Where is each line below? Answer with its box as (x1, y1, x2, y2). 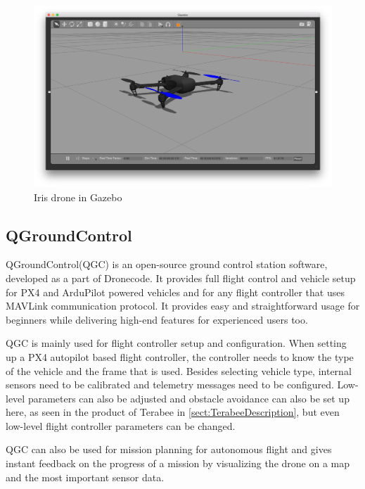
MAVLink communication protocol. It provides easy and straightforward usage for (6, 298, 360, 313)
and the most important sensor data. (6, 469, 165, 484)
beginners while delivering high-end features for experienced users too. (6, 312, 308, 326)
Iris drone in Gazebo (34, 189, 122, 204)
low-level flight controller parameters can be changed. (6, 418, 236, 433)
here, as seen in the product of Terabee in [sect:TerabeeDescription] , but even (6, 405, 340, 419)
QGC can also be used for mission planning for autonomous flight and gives (6, 442, 332, 457)
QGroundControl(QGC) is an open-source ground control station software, (6, 257, 328, 272)
